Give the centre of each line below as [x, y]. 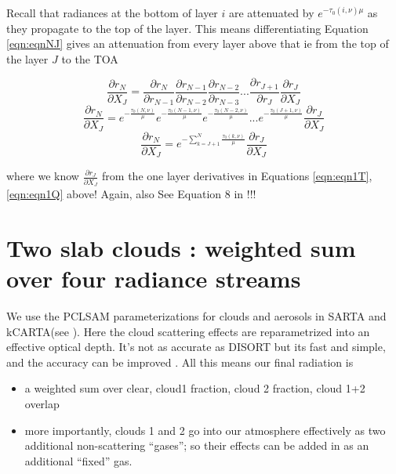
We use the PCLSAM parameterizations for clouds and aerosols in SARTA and [196, 315]
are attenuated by [272, 13]
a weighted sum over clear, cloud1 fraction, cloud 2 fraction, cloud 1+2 [195, 388]
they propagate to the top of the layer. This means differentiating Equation [187, 28]
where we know [43, 176]
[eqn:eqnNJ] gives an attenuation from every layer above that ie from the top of [198, 43]
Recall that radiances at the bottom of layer [112, 13]
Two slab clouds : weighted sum [181, 247]
